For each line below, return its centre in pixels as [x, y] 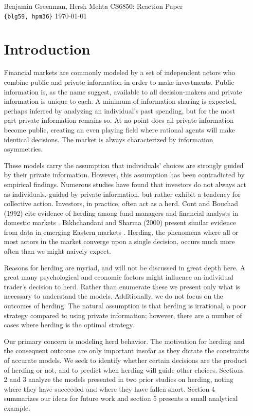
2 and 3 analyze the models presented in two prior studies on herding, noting [119, 379]
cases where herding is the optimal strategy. [69, 325]
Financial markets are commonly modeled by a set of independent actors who [119, 72]
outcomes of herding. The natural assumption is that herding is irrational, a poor [125, 306]
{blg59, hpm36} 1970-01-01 [45, 15]
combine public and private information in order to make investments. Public [119, 82]
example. [17, 407]
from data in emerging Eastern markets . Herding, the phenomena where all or [121, 232]
